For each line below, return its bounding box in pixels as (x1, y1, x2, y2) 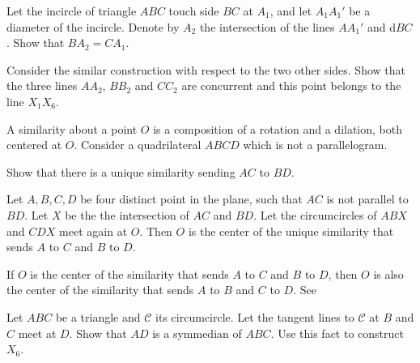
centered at (6, 136, 62, 153)
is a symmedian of (152, 324, 242, 341)
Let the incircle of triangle (6, 2, 137, 19)
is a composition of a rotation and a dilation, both (153, 120, 403, 137)
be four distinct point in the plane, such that (80, 190, 303, 207)
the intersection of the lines (199, 18, 335, 35)
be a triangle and (55, 308, 141, 325)
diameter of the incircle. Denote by (6, 18, 180, 35)
